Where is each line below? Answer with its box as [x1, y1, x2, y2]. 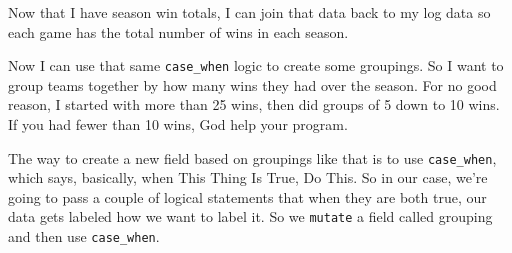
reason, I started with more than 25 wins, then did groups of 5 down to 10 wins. [8, 94, 500, 115]
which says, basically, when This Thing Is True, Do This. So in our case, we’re [8, 167, 488, 188]
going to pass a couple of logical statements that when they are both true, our [8, 186, 487, 207]
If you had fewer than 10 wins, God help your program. [8, 114, 348, 135]
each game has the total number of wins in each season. [8, 21, 349, 42]
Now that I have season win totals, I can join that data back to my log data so [8, 2, 491, 22]
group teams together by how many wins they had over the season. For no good [8, 74, 497, 95]
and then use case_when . [8, 226, 160, 247]
